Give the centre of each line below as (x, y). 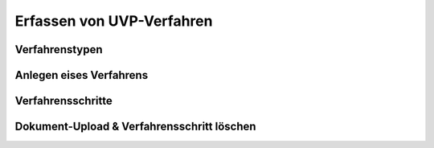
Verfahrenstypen (59, 49)
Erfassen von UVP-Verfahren (114, 21)
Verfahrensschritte (63, 101)
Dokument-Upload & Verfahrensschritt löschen (135, 127)
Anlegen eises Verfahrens (82, 75)
